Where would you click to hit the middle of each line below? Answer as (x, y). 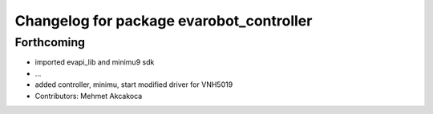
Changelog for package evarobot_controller (164, 21)
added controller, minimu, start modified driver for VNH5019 (134, 85)
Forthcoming (50, 42)
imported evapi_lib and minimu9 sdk (95, 62)
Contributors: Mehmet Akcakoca (89, 96)
